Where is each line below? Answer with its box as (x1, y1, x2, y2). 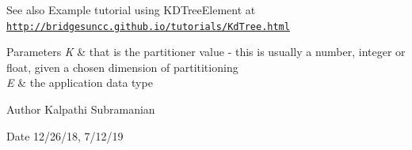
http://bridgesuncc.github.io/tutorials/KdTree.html (6, 21, 290, 32)
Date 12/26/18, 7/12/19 (6, 127, 124, 144)
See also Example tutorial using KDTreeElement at (6, 2, 256, 17)
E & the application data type (6, 74, 153, 91)
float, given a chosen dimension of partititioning (6, 58, 238, 75)
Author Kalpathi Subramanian (6, 101, 155, 118)
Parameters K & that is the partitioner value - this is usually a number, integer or (6, 43, 406, 60)
